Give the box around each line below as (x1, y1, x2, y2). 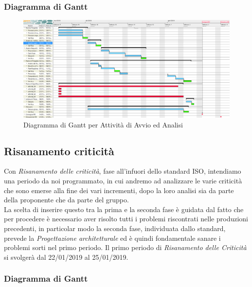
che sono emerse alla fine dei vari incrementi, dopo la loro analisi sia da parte (4, 185, 234, 195)
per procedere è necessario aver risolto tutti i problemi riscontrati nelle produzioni (4, 214, 248, 224)
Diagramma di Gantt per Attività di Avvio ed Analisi (23, 119, 183, 129)
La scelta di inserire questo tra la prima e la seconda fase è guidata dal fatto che (4, 204, 244, 214)
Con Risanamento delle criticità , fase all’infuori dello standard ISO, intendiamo (4, 166, 241, 176)
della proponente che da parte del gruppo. (4, 195, 129, 205)
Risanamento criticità (4, 143, 114, 158)
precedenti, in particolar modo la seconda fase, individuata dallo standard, (4, 223, 226, 233)
